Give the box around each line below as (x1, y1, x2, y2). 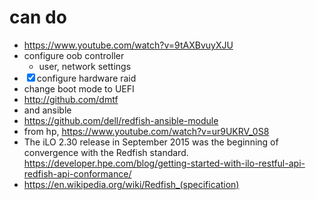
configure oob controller (23, 49, 125, 61)
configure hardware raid (36, 72, 137, 84)
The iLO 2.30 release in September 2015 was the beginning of (23, 136, 279, 148)
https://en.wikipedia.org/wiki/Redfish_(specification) (23, 178, 240, 190)
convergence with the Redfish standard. (23, 146, 189, 158)
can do (9, 6, 67, 29)
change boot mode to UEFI (23, 82, 135, 95)
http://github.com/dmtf (23, 93, 119, 105)
